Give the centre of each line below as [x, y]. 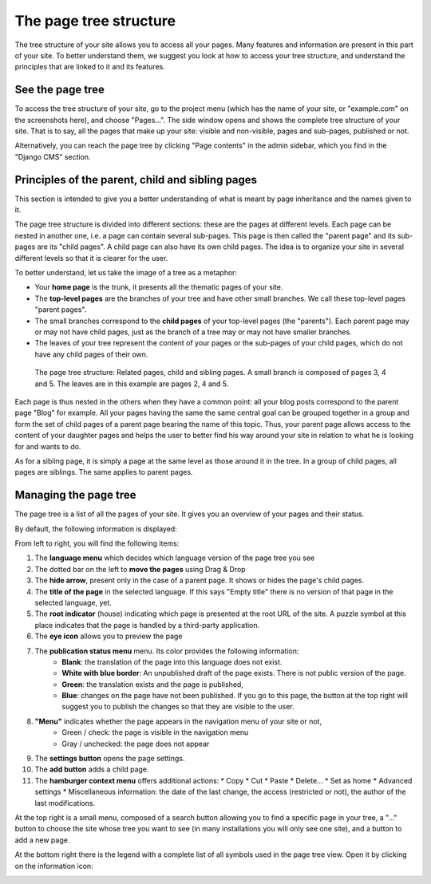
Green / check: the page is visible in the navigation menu [155, 732]
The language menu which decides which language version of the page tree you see [175, 558]
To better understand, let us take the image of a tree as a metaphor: [126, 273]
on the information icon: [54, 866]
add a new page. [42, 840]
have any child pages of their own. [91, 354]
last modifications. [65, 803]
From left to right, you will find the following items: [97, 543]
